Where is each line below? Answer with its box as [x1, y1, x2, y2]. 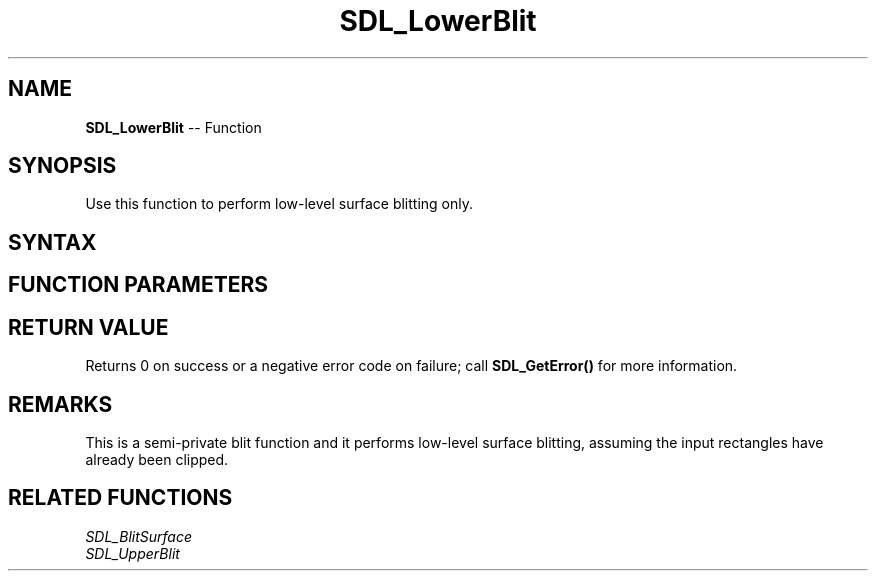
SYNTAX [8, 229, 97, 255]
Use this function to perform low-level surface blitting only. [85, 195, 474, 213]
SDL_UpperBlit [85, 544, 180, 562]
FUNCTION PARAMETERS [8, 272, 268, 298]
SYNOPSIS [8, 153, 117, 179]
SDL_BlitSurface [85, 527, 192, 545]
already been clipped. [85, 450, 229, 468]
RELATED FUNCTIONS [8, 485, 233, 511]
